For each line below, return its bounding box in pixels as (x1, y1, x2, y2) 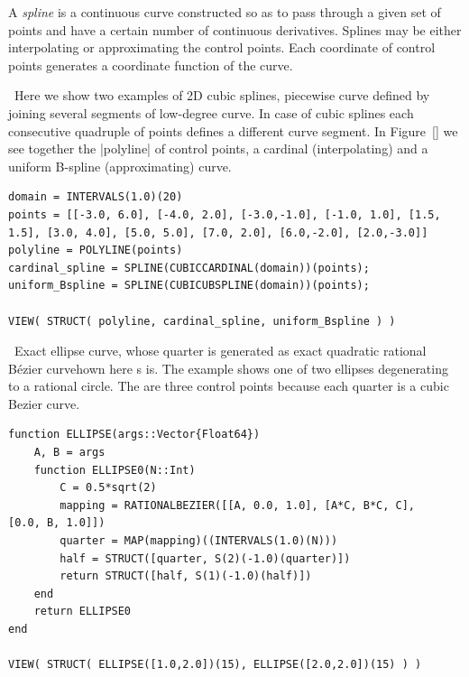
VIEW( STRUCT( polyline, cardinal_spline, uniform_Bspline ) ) (8, 314, 396, 328)
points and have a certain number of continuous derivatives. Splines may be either (8, 20, 462, 39)
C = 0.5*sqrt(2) (60, 481, 157, 495)
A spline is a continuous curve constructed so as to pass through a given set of (8, 3, 441, 21)
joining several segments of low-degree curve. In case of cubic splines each (8, 103, 414, 122)
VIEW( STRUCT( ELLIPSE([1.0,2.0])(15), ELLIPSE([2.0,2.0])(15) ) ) (8, 658, 422, 672)
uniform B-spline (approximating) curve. (8, 156, 232, 175)
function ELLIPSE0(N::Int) (33, 463, 196, 477)
